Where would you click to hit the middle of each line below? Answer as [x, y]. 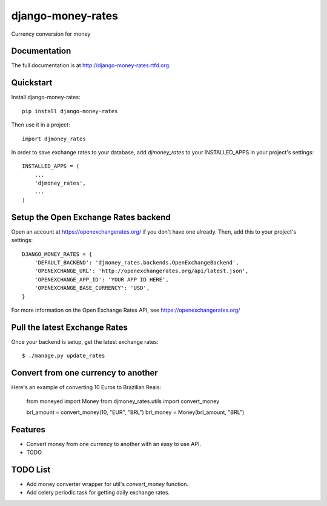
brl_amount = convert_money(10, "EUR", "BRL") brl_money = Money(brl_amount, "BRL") [135, 412]
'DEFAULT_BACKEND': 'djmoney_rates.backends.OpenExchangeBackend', [137, 262]
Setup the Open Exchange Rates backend [91, 217]
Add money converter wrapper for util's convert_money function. [107, 484]
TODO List [31, 470]
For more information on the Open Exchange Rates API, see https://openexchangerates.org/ [126, 310]
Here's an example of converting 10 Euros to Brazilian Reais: [86, 387]
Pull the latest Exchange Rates [70, 327]
